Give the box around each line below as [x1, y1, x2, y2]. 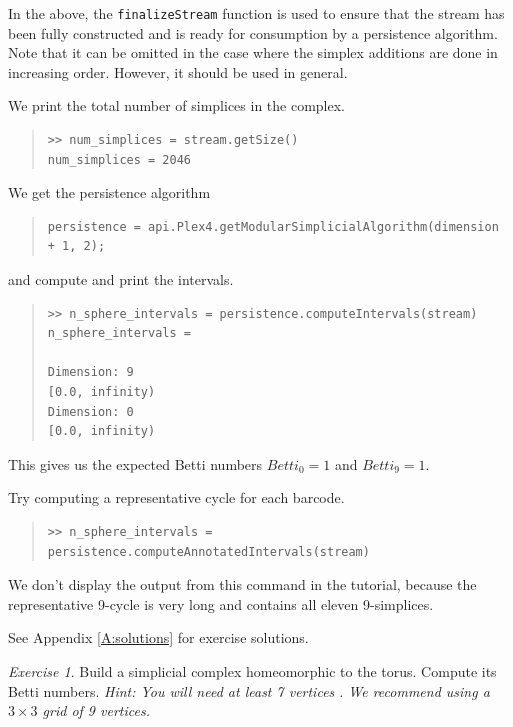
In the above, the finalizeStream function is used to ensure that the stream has [8, 3, 505, 23]
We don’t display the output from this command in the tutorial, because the [8, 574, 477, 595]
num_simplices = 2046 [47, 152, 191, 167]
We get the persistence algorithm [8, 182, 211, 203]
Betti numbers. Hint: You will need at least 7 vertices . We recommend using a [8, 680, 490, 701]
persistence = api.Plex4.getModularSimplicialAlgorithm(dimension [47, 219, 499, 234]
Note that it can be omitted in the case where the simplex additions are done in [8, 42, 498, 63]
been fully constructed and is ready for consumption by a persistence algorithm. [8, 22, 498, 43]
